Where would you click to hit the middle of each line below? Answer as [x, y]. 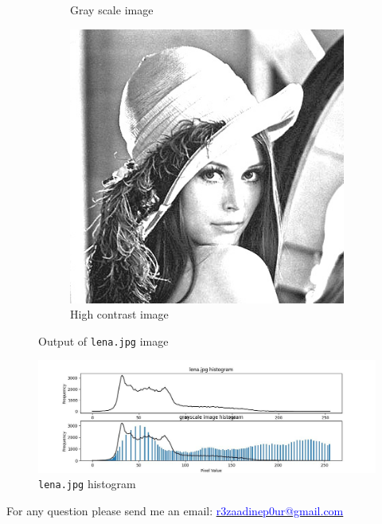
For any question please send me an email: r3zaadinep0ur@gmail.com [175, 510]
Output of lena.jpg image [103, 340]
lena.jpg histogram [87, 484]
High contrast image [119, 314]
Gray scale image [112, 10]
